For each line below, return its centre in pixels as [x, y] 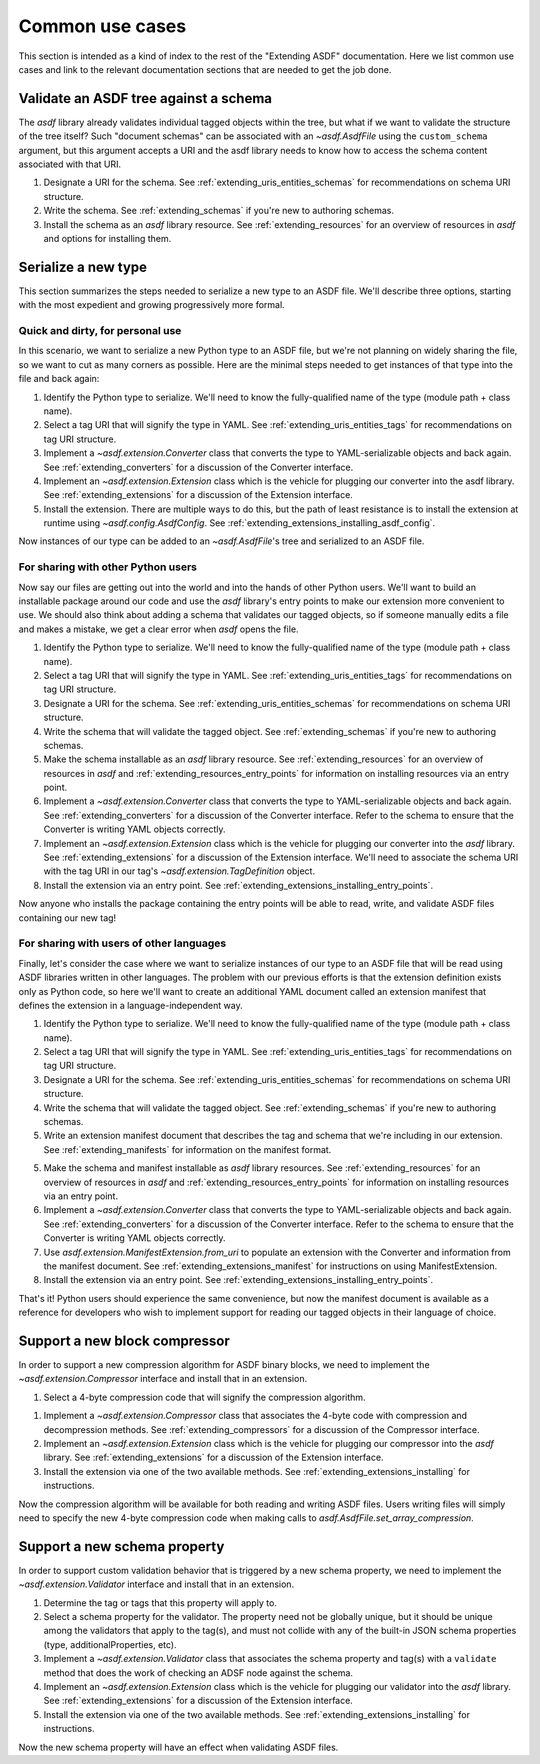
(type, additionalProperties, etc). [110, 1644]
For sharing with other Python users [108, 567]
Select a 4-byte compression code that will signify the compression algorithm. [204, 1397]
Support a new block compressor [124, 1340]
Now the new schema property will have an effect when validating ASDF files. [178, 1747]
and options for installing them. [107, 238]
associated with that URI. [70, 164]
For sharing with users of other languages [122, 943]
